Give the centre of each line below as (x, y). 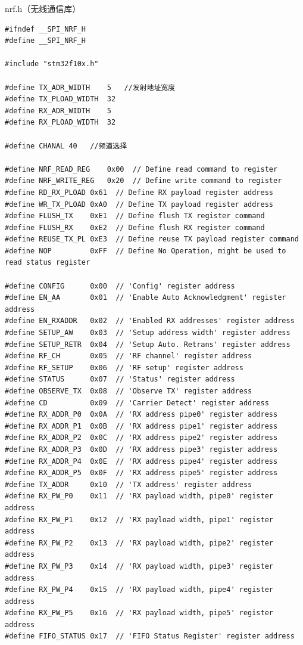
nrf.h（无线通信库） (43, 8)
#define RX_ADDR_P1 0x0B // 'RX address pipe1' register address (141, 426)
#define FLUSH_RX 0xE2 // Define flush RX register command (135, 227)
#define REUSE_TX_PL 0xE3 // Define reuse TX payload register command (152, 239)
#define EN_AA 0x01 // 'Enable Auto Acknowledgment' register (146, 298)
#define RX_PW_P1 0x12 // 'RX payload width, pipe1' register (139, 520)
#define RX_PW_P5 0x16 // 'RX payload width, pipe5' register (139, 613)
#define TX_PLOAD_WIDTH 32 (60, 99)
